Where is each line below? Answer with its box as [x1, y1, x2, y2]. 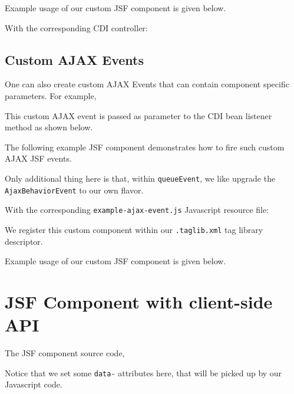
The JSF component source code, [5, 347, 125, 359]
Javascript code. [5, 378, 62, 390]
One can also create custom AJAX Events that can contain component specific [5, 78, 289, 90]
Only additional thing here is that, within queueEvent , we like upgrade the [5, 172, 276, 184]
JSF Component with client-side [5, 289, 273, 313]
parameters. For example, [5, 89, 97, 101]
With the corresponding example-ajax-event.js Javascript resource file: [5, 203, 269, 216]
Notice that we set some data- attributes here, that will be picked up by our [5, 366, 282, 379]
